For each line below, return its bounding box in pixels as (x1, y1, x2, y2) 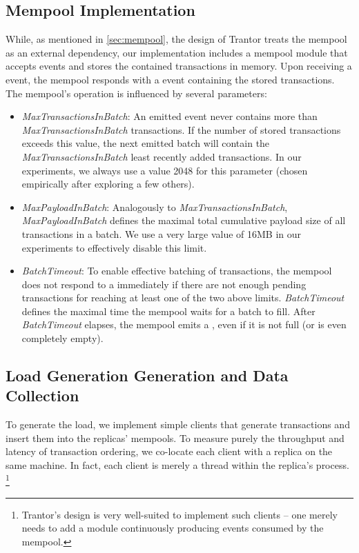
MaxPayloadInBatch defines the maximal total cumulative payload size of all (21, 213, 346, 228)
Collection (6, 385, 79, 406)
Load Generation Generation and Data (6, 365, 289, 386)
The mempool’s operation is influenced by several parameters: (6, 86, 267, 100)
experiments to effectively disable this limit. (21, 240, 207, 254)
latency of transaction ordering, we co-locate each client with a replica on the (6, 444, 333, 459)
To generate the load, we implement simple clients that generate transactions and (6, 417, 350, 432)
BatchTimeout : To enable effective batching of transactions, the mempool (21, 263, 332, 278)
